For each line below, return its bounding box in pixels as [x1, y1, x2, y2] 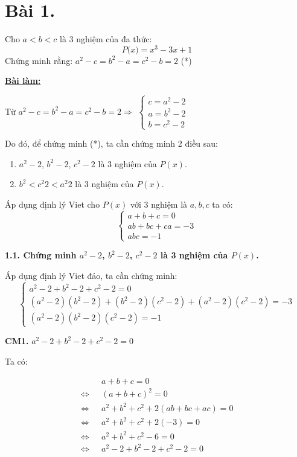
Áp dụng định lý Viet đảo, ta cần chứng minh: [5, 269, 177, 281]
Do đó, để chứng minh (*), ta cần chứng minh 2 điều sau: [5, 137, 219, 150]
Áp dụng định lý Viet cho [5, 198, 100, 211]
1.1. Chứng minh [5, 249, 77, 261]
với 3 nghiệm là [130, 198, 188, 211]
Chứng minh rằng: [5, 54, 73, 66]
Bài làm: [5, 74, 41, 87]
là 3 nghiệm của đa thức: [60, 33, 152, 45]
